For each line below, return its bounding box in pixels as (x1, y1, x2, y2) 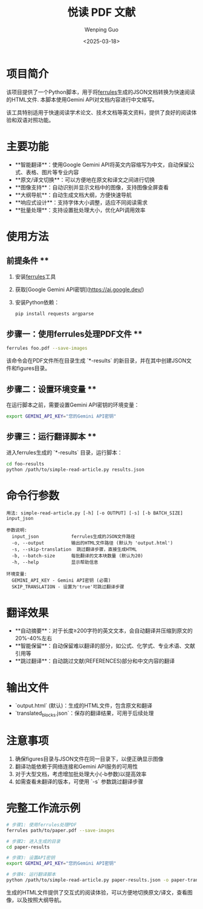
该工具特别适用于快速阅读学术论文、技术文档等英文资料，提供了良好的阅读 (6, 108, 192, 116)
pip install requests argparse (14, 310, 94, 317)
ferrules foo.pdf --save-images (6, 346, 88, 352)
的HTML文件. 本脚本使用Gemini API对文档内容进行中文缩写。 (6, 96, 158, 103)
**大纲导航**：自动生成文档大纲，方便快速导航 (14, 191, 132, 199)
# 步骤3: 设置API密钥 (6, 855, 56, 861)
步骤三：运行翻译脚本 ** (6, 432, 97, 442)
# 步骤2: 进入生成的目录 (6, 838, 60, 844)
